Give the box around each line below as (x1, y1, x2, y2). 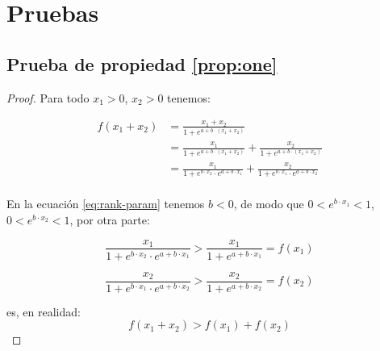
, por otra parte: (69, 211, 150, 228)
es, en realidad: (6, 303, 81, 320)
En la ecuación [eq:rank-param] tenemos (6, 195, 205, 212)
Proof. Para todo (6, 89, 90, 106)
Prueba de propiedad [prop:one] (6, 51, 278, 76)
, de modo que (233, 195, 304, 212)
